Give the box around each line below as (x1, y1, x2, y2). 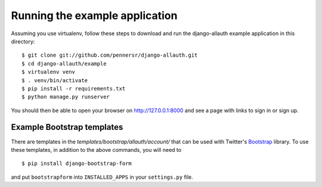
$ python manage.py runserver (21, 93, 110, 101)
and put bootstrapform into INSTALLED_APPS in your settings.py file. (11, 173, 193, 180)
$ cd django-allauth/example (21, 60, 107, 67)
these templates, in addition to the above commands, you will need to (11, 146, 182, 153)
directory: (11, 38, 35, 45)
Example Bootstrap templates (11, 122, 123, 132)
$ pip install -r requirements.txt (21, 85, 126, 92)
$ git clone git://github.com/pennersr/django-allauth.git (21, 52, 198, 59)
